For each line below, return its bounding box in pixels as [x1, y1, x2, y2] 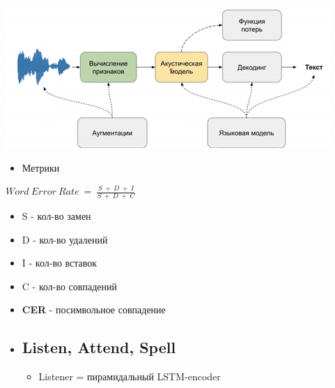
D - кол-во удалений [22, 232, 108, 246]
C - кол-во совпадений [22, 278, 117, 293]
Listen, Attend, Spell [22, 336, 176, 358]
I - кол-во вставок [22, 255, 98, 270]
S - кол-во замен [22, 209, 91, 223]
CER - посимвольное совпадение [22, 302, 166, 317]
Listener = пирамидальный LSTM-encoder [38, 369, 221, 384]
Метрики [22, 160, 60, 174]
